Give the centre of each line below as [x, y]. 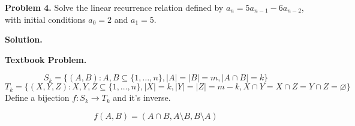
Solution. [24, 39]
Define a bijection [37, 97]
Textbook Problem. [46, 59]
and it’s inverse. [142, 97]
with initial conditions [45, 19]
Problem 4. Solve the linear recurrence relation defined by [114, 7]
